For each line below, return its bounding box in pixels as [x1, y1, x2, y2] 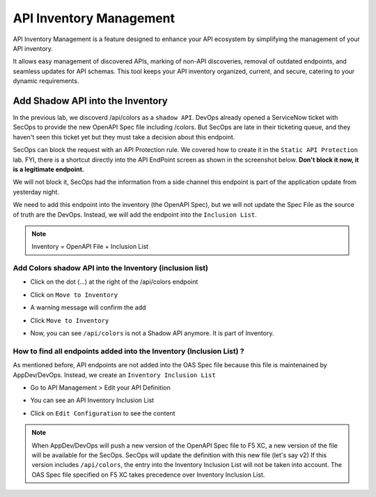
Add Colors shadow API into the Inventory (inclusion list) [13, 263, 209, 273]
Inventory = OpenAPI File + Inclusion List [31, 243, 149, 251]
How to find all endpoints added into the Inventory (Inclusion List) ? [13, 346, 244, 355]
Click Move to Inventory [30, 316, 109, 324]
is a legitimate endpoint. [13, 165, 85, 174]
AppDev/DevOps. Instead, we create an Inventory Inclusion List [13, 370, 216, 379]
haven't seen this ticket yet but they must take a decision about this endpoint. [13, 132, 235, 141]
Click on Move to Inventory [30, 290, 118, 299]
